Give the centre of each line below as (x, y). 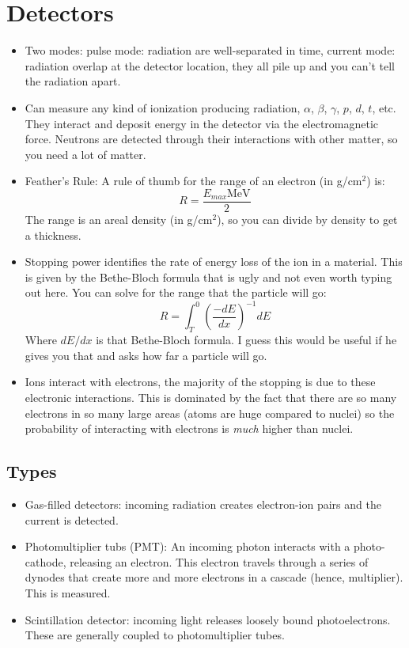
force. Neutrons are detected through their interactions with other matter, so (211, 139)
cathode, (45, 561)
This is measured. (68, 592)
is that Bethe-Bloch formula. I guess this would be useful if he (246, 340)
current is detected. (72, 519)
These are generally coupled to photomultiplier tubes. (155, 635)
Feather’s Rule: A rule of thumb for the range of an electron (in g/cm (193, 181)
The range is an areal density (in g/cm (119, 219)
